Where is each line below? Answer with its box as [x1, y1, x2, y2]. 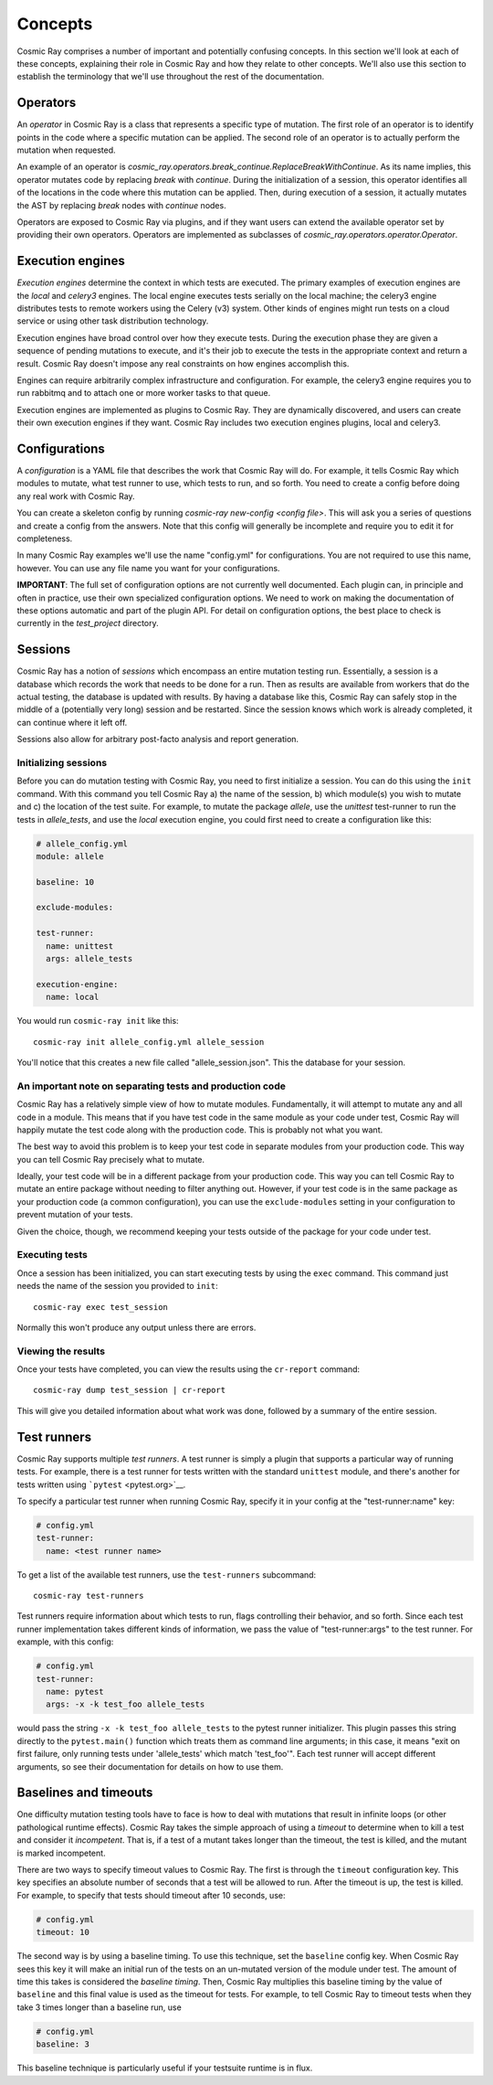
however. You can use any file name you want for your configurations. [16, 562, 280, 573]
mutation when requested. [16, 144, 116, 155]
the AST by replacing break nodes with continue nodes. [16, 199, 227, 210]
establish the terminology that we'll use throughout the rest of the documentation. [16, 71, 324, 82]
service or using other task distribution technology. [16, 315, 209, 326]
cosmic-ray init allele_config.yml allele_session [33, 1037, 265, 1047]
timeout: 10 [36, 1927, 90, 1938]
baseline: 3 [36, 2039, 90, 2049]
